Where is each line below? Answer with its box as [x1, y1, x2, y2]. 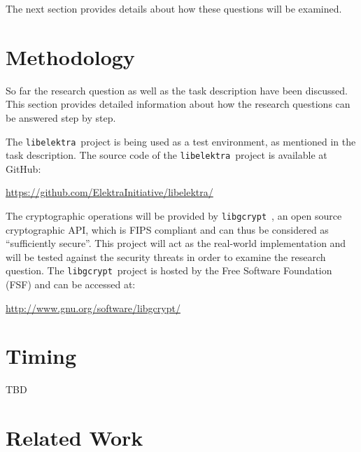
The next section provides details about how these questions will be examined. [6, 1, 342, 15]
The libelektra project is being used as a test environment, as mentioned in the [6, 134, 356, 148]
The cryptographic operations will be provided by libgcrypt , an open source [6, 209, 342, 223]
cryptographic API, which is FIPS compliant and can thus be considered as [6, 222, 329, 236]
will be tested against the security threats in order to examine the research [6, 249, 326, 264]
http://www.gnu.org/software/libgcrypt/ [6, 300, 180, 315]
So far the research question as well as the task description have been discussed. [6, 83, 348, 97]
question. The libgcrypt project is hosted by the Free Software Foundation [6, 263, 332, 278]
